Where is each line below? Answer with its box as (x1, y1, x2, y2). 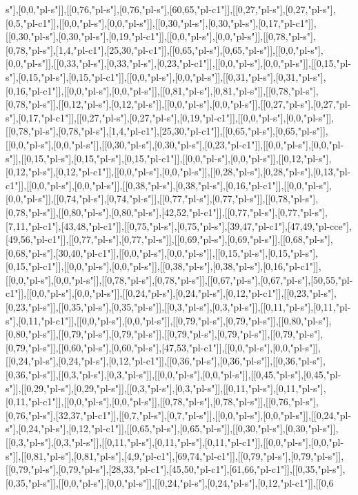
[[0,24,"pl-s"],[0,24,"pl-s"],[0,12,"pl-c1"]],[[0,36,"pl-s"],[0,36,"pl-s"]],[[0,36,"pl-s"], (6, 353, 326, 368)
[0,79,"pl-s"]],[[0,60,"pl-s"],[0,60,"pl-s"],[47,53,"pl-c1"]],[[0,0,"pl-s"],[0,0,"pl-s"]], (6, 340, 321, 354)
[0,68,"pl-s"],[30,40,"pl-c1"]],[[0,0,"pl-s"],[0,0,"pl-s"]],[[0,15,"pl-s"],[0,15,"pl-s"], (6, 245, 318, 260)
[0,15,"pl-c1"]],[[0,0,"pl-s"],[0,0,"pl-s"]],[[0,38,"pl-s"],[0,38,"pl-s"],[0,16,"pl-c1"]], (6, 259, 321, 273)
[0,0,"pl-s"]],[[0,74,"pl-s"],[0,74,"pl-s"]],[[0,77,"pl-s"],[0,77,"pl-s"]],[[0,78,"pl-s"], (6, 191, 319, 206)
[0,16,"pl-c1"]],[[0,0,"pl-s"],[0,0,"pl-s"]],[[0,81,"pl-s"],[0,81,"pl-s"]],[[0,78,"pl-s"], (6, 83, 319, 97)
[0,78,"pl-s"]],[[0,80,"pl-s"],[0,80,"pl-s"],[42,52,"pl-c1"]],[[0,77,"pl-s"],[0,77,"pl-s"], (6, 204, 328, 219)
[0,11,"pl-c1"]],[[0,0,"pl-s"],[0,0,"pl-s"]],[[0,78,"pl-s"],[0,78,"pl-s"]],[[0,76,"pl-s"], (6, 394, 319, 409)
